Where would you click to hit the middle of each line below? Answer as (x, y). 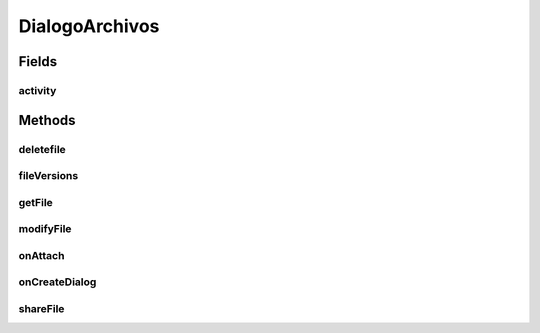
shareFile (41, 308)
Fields (38, 61)
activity (37, 90)
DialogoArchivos (89, 26)
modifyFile (45, 229)
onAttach (41, 255)
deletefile (42, 149)
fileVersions (48, 176)
